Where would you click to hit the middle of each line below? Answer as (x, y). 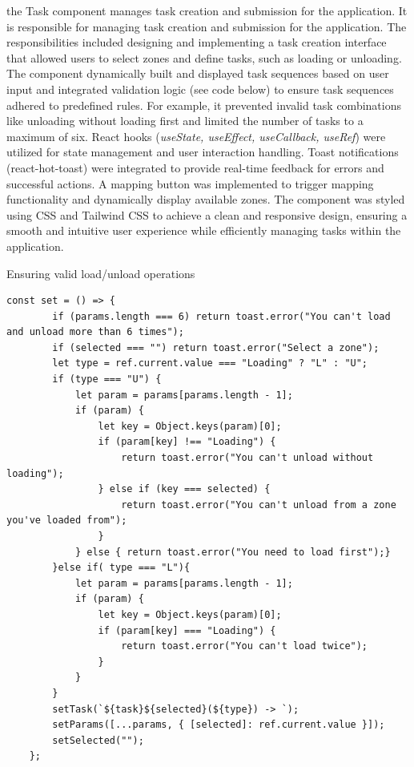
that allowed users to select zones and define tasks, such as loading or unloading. (204, 57)
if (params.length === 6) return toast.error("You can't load (221, 316)
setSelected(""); (98, 740)
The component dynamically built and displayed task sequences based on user (198, 73)
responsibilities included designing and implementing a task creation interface (197, 42)
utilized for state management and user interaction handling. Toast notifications (203, 152)
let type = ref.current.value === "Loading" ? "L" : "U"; (210, 363)
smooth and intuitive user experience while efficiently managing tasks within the (204, 230)
